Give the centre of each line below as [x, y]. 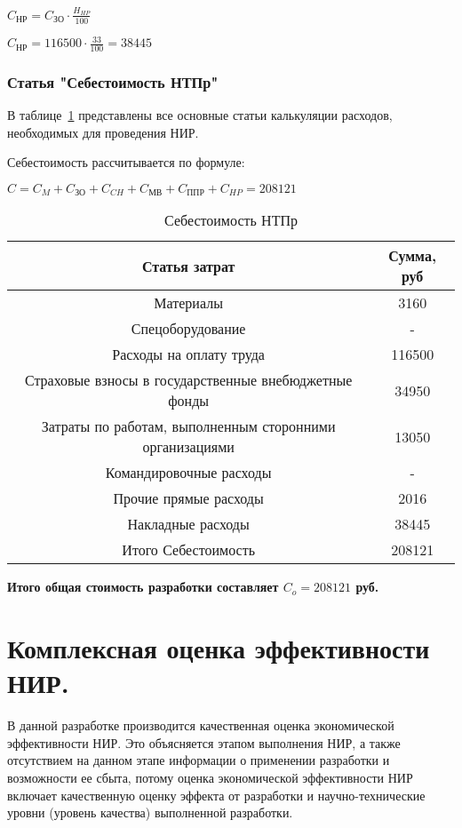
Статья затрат [188, 266]
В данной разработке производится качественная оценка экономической [201, 725]
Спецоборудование [188, 329]
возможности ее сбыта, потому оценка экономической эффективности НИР [210, 778]
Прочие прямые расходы [188, 498]
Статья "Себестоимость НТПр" [113, 81]
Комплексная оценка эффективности [219, 648]
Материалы [188, 303]
